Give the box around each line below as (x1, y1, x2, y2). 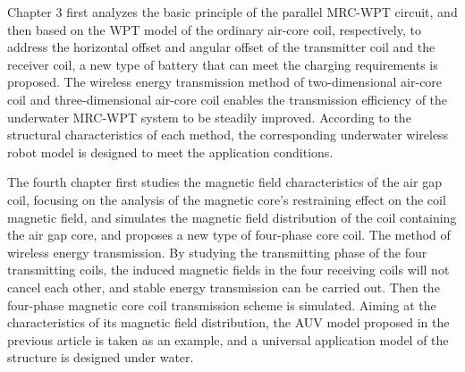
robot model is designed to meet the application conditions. (7, 142, 334, 161)
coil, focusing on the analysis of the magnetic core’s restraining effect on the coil (7, 190, 446, 208)
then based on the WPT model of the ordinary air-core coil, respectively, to (7, 20, 421, 38)
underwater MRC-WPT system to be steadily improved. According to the (7, 107, 411, 126)
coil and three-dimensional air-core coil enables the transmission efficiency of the (7, 89, 448, 108)
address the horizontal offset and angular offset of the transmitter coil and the (7, 38, 435, 56)
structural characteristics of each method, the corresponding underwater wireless (7, 125, 449, 144)
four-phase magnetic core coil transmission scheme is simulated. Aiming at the (7, 295, 436, 314)
